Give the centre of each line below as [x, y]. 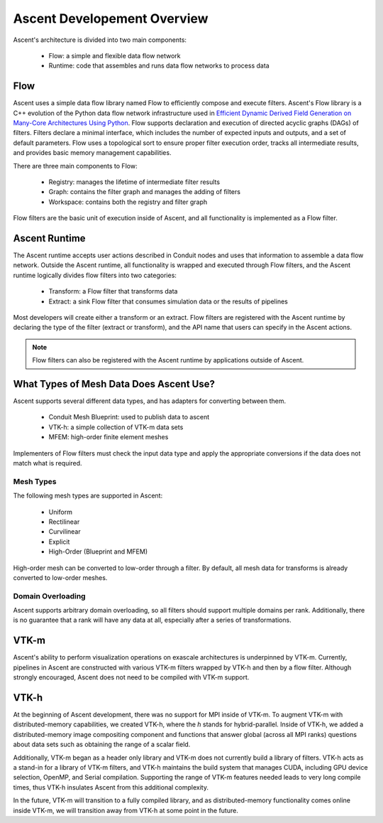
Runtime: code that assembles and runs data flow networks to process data [159, 66]
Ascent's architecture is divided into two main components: [100, 40]
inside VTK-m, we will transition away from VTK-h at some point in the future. [126, 810]
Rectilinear [64, 522]
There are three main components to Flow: [75, 166]
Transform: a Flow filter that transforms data [113, 291]
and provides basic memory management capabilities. [92, 153]
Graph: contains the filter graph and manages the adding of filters [145, 192]
